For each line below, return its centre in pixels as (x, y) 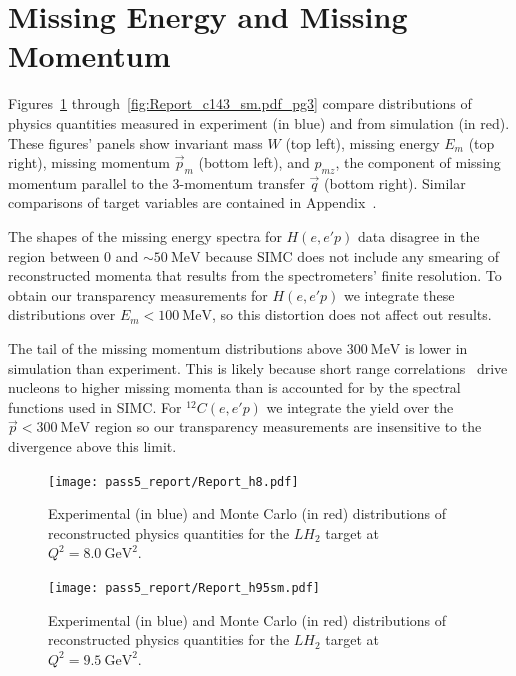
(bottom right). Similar (395, 182)
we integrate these (399, 294)
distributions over (62, 314)
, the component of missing (418, 162)
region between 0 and (73, 255)
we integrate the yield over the (360, 406)
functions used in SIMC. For (95, 406)
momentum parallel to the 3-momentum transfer (156, 182)
